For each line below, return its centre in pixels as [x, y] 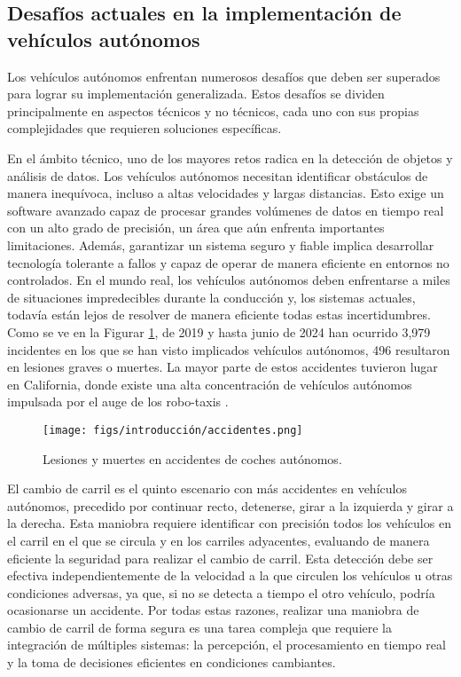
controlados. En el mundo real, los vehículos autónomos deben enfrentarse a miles [229, 280]
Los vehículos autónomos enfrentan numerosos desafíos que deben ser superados [224, 76]
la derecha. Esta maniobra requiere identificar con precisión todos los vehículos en [229, 523]
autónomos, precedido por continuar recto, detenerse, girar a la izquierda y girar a [230, 505]
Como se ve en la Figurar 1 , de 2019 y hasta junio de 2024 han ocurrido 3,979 [219, 331]
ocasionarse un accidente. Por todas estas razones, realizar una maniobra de [213, 610]
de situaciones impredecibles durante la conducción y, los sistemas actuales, [211, 297]
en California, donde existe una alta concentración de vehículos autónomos [210, 384]
